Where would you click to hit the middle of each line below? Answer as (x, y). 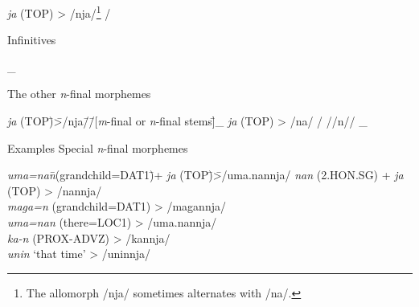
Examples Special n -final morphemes (98, 147)
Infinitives (32, 40)
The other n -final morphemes (79, 94)
